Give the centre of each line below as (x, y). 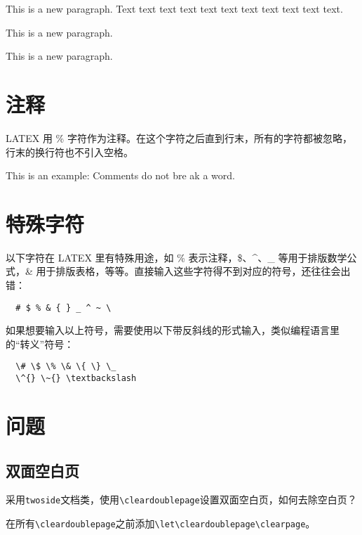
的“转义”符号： (40, 343)
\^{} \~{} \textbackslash (76, 379)
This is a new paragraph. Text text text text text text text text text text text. (174, 8)
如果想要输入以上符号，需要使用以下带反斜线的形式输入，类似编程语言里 (173, 330)
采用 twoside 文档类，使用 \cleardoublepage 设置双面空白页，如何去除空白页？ (181, 499)
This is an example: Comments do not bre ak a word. (120, 175)
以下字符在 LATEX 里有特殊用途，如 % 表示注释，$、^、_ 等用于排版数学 (176, 257)
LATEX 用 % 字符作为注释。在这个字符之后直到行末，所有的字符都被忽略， (179, 137)
